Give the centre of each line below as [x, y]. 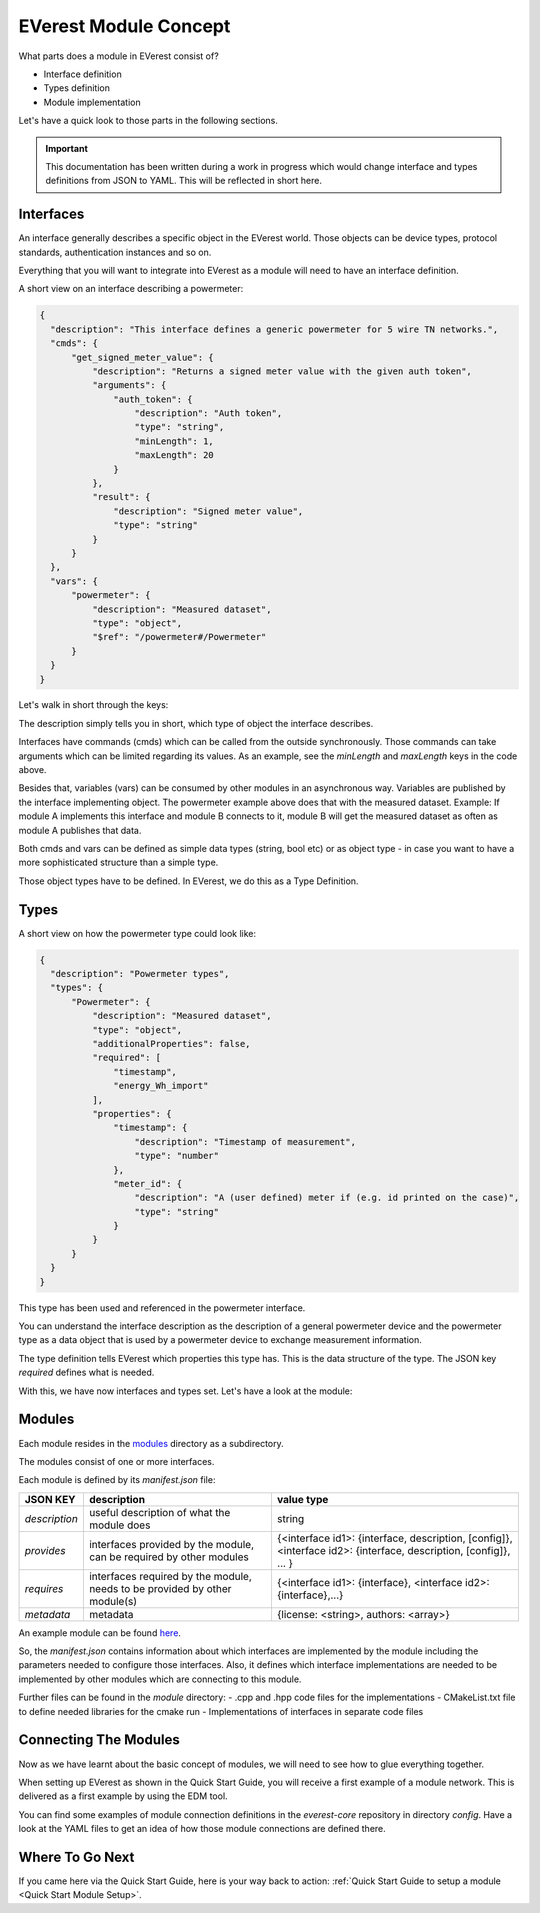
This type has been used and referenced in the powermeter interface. [162, 1307]
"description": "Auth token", [208, 413]
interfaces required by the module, [170, 1576]
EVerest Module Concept [124, 26]
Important [67, 148]
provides [45, 1550]
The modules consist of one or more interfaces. [116, 1461]
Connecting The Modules [99, 1740]
